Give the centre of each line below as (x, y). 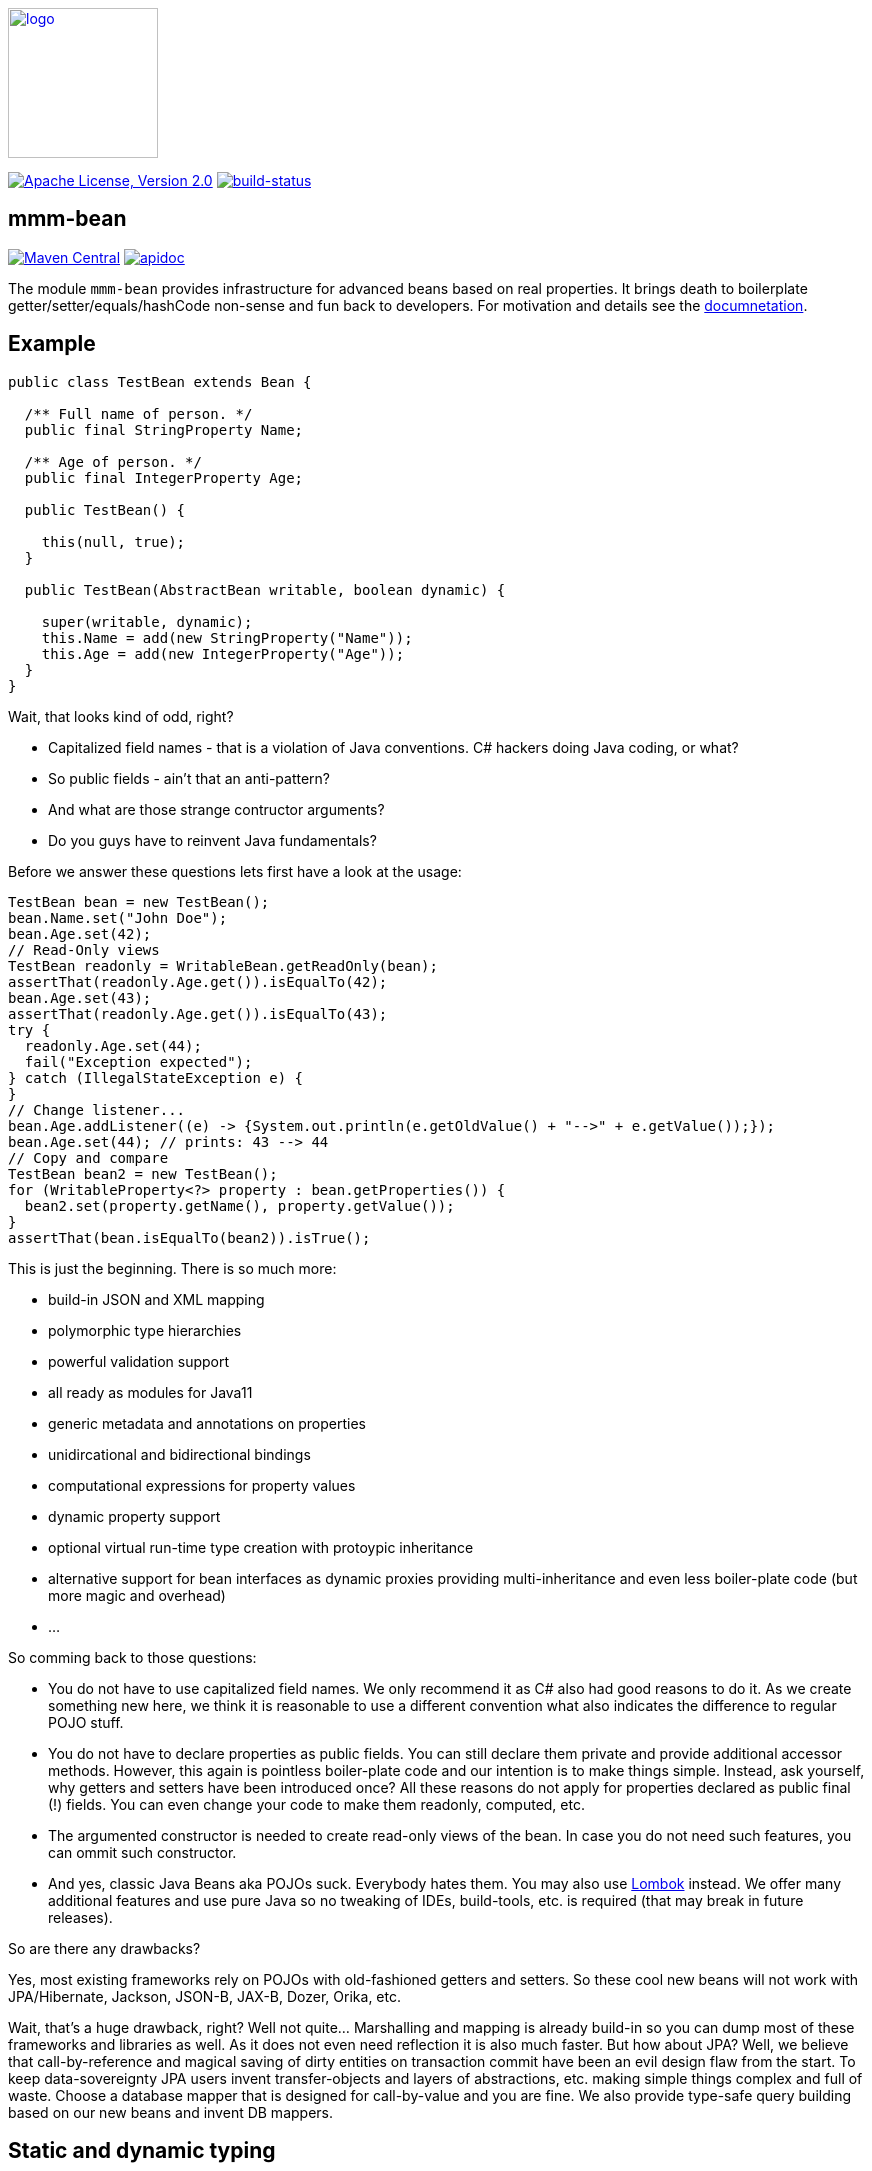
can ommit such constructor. (142, 1852)
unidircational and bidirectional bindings (179, 1454)
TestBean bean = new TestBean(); (139, 901)
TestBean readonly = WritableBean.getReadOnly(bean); (223, 965)
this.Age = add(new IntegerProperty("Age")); (223, 653)
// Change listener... (97, 1109)
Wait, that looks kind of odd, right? (121, 716)
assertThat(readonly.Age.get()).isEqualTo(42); (198, 981)
